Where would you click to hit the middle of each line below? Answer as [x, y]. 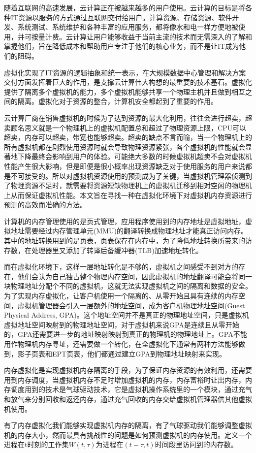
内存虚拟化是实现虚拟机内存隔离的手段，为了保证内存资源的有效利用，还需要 [128, 370]
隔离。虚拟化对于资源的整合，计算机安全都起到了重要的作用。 [117, 101]
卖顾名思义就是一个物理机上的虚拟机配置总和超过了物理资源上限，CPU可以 [125, 127]
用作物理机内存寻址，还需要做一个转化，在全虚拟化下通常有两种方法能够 [121, 344]
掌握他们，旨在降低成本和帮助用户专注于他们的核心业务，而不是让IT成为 [122, 46]
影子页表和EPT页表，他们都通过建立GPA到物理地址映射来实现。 [122, 353]
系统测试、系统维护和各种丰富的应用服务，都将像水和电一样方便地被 [128, 27]
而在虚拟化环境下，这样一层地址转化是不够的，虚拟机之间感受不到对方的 [121, 267]
